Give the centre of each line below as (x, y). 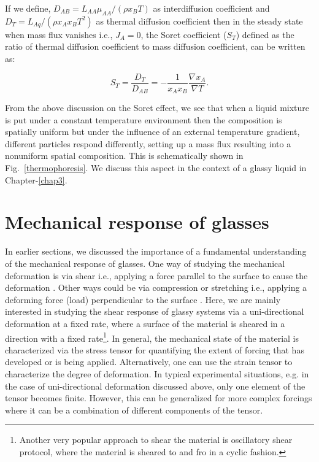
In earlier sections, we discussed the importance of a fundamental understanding (156, 251)
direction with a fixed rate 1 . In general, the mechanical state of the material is (152, 337)
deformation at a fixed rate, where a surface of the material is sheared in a (145, 323)
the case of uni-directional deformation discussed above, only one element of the (155, 386)
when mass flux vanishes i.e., (59, 34)
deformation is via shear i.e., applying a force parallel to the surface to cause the (156, 275)
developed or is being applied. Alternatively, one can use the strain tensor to (149, 362)
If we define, (28, 8)
